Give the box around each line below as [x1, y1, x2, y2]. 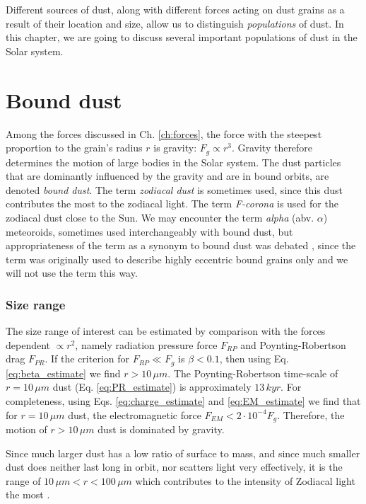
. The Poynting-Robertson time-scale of [167, 365, 338, 380]
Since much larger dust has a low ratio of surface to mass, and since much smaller [6, 445, 360, 460]
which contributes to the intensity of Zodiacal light [135, 473, 355, 488]
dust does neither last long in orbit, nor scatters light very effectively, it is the [6, 459, 343, 474]
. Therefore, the [277, 407, 345, 422]
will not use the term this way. [6, 265, 138, 280]
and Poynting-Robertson [240, 337, 346, 352]
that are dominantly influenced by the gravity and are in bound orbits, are [6, 168, 329, 183]
